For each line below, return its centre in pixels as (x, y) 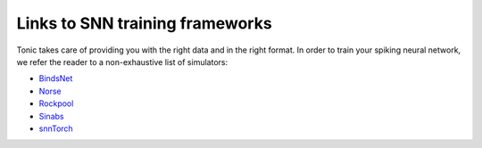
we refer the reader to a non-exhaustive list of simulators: (122, 62)
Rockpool (56, 103)
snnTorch (56, 128)
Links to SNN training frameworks (144, 23)
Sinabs (51, 116)
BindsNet (56, 78)
